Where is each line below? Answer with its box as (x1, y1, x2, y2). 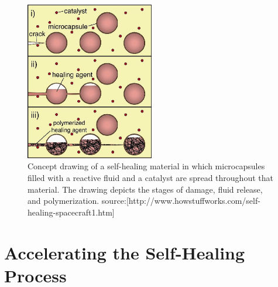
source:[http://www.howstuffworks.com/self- (101, 194, 260, 207)
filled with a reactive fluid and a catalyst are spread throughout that (28, 172, 273, 184)
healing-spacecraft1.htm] (28, 206, 115, 218)
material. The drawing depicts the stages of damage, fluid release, (28, 183, 263, 195)
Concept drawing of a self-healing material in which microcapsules (28, 160, 265, 172)
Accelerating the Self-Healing (4, 240, 245, 264)
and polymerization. (28, 194, 99, 207)
